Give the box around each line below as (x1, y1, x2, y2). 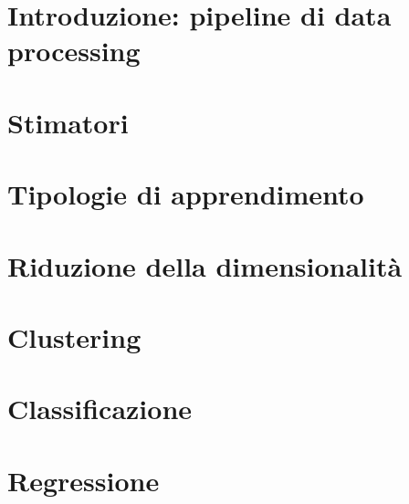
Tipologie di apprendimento (7, 175, 364, 213)
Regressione (7, 461, 160, 499)
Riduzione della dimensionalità (7, 247, 403, 284)
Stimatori (7, 103, 129, 141)
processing (7, 32, 141, 69)
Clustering (7, 318, 142, 355)
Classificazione (7, 390, 193, 427)
